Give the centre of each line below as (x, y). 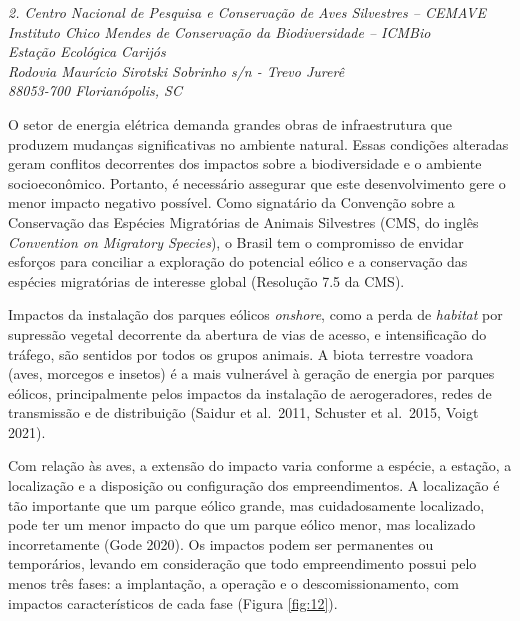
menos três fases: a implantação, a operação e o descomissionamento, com (233, 583)
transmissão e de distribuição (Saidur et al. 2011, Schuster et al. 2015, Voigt (243, 412)
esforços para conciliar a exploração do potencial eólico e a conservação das (238, 261)
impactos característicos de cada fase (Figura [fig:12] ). (173, 602)
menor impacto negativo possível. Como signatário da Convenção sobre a (231, 202)
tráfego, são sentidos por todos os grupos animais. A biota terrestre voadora (241, 353)
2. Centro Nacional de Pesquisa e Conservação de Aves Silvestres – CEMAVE (247, 12)
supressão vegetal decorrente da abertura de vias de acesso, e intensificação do (247, 333)
